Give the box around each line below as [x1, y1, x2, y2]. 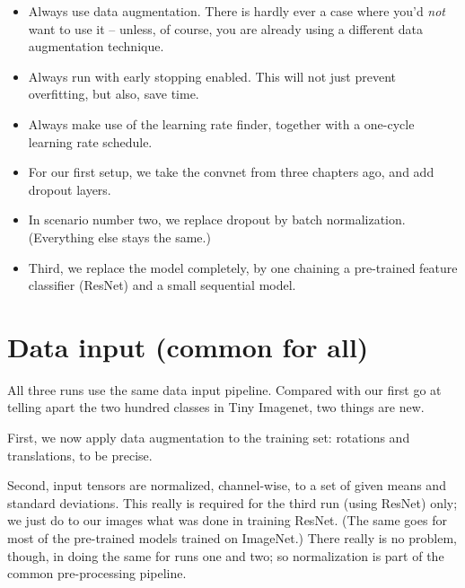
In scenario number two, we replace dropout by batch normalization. [28, 210, 406, 229]
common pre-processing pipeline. [7, 564, 187, 583]
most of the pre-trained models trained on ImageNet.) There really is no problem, [7, 529, 457, 547]
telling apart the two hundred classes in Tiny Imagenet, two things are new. [7, 398, 425, 417]
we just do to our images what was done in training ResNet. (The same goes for [7, 511, 447, 530]
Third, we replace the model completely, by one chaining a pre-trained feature [28, 258, 458, 276]
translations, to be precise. [7, 445, 153, 464]
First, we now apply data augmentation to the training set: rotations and [7, 428, 410, 447]
